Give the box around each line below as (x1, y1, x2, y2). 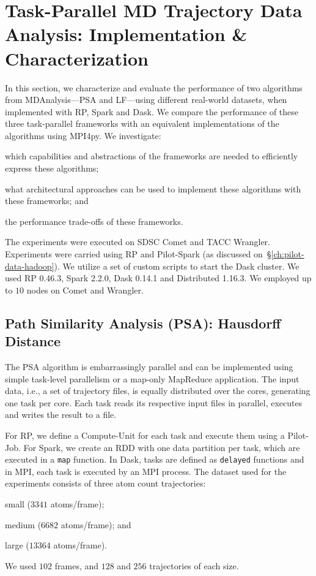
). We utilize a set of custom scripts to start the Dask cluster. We (54, 259, 299, 272)
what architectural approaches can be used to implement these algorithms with (5, 182, 301, 195)
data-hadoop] (5, 259, 54, 272)
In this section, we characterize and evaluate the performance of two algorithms (5, 81, 303, 94)
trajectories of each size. (149, 559, 239, 572)
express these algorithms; (5, 162, 99, 175)
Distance (5, 332, 61, 351)
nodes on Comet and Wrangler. (26, 283, 144, 296)
